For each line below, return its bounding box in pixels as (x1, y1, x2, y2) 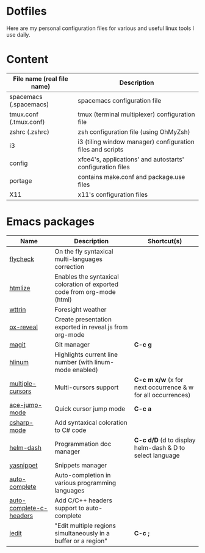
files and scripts (77, 145, 124, 153)
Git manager (54, 340, 90, 349)
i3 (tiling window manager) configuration (77, 137, 195, 146)
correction (54, 262, 84, 271)
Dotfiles (6, 4, 47, 18)
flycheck (9, 255, 35, 263)
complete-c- (9, 504, 48, 512)
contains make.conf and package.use (77, 172, 185, 181)
